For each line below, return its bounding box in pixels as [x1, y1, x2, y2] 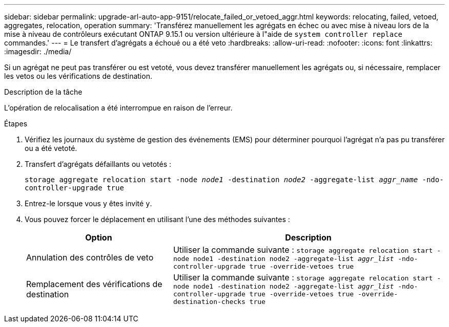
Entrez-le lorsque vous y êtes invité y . [25, 199, 152, 208]
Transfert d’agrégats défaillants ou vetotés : [25, 160, 172, 168]
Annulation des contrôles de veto [26, 252, 154, 263]
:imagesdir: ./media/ [4, 47, 72, 56]
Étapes [4, 119, 28, 128]
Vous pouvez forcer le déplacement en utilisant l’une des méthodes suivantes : [25, 215, 290, 224]
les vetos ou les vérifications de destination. [4, 72, 152, 80]
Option [85, 232, 112, 243]
